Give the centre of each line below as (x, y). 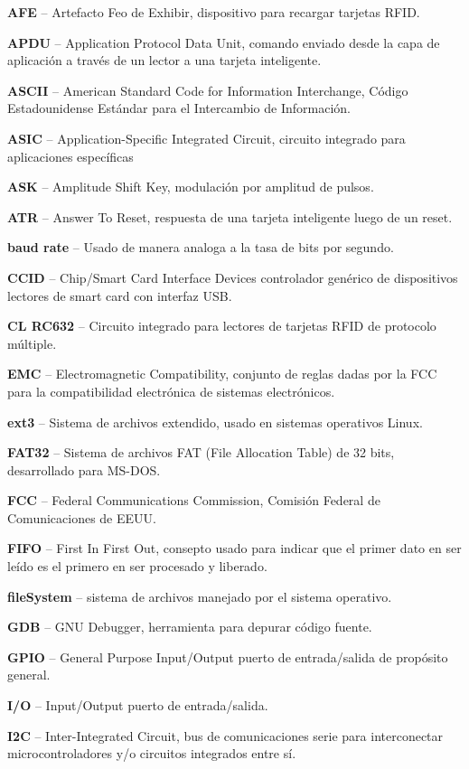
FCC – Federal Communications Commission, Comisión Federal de (194, 500)
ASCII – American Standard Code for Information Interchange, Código (208, 90)
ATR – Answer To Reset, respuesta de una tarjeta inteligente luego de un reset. (230, 216)
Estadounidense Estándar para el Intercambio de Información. (179, 108)
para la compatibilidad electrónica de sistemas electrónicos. (171, 391)
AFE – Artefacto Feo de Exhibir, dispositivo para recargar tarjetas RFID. (214, 12)
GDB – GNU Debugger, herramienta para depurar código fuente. (190, 627)
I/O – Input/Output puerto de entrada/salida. (138, 705)
